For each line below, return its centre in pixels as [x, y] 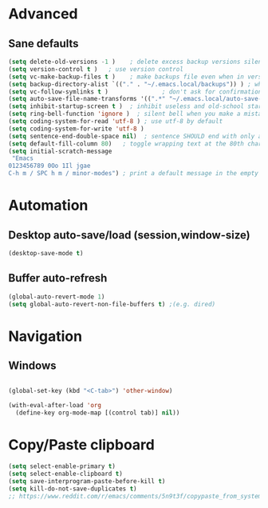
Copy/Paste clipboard [82, 445]
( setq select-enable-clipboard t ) [66, 474]
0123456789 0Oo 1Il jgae [49, 166]
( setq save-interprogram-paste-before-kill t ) [87, 481]
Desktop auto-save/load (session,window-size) [129, 235]
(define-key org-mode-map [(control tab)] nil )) [98, 413]
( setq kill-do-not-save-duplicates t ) [73, 489]
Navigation [45, 336]
